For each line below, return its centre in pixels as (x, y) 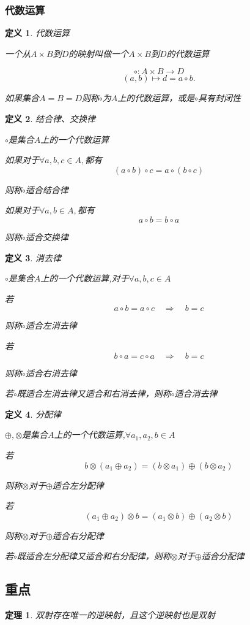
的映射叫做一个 (99, 53)
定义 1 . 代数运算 (37, 33)
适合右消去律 (51, 373)
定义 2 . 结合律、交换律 (50, 118)
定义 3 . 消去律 (33, 257)
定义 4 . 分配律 (33, 414)
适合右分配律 (78, 535)
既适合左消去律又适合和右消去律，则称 (94, 393)
